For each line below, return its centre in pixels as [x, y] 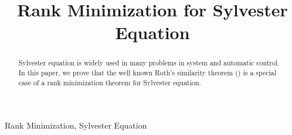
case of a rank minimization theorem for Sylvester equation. [110, 82]
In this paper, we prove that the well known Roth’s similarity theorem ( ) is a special [147, 73]
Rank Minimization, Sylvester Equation [76, 125]
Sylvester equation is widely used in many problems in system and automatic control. [149, 63]
